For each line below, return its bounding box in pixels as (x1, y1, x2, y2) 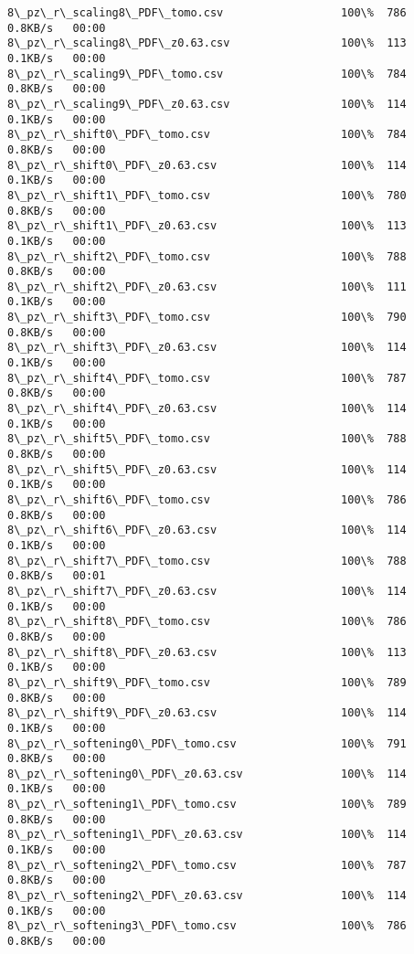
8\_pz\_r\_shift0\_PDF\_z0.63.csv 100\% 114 (7, 158, 407, 172)
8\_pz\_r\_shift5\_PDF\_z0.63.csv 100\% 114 (7, 462, 407, 476)
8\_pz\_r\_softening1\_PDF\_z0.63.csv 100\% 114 (7, 828, 407, 842)
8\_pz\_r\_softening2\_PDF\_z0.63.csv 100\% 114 (7, 889, 407, 903)
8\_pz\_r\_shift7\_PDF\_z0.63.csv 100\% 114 (7, 584, 407, 598)
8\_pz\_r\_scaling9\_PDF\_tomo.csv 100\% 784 (7, 67, 407, 80)
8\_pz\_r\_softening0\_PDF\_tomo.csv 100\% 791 (7, 737, 407, 750)
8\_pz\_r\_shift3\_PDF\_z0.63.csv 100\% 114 (7, 341, 407, 355)
